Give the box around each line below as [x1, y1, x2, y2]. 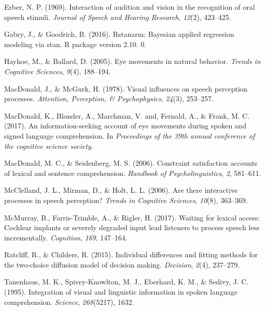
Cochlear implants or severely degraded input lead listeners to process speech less [4, 222, 260, 233]
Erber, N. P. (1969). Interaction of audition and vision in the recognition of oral [4, 2, 255, 12]
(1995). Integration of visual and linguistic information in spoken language [4, 286, 238, 297]
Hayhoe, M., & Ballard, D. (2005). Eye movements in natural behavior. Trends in [4, 56, 261, 66]
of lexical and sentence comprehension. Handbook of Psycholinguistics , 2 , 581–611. [4, 167, 261, 178]
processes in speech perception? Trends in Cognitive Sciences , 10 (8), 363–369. [4, 194, 248, 205]
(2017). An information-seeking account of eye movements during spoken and [4, 120, 247, 131]
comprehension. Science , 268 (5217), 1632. [4, 296, 134, 307]
